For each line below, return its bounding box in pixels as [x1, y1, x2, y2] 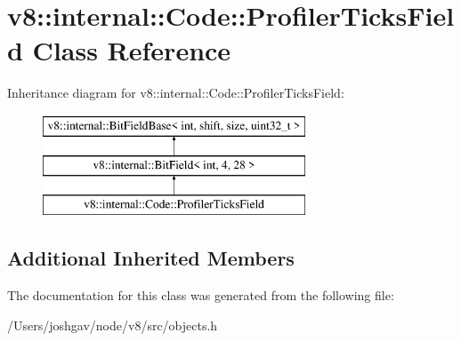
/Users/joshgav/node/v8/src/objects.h [7, 315, 218, 334]
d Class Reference [7, 32, 231, 68]
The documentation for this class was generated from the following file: [7, 286, 394, 305]
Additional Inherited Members [7, 244, 295, 272]
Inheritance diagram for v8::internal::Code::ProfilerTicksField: [7, 83, 344, 102]
